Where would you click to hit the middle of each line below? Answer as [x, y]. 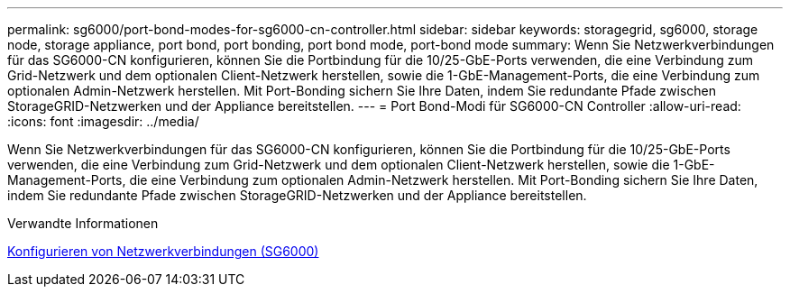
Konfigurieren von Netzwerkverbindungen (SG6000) [163, 251]
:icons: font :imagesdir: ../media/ [103, 121]
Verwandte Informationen [83, 223]
